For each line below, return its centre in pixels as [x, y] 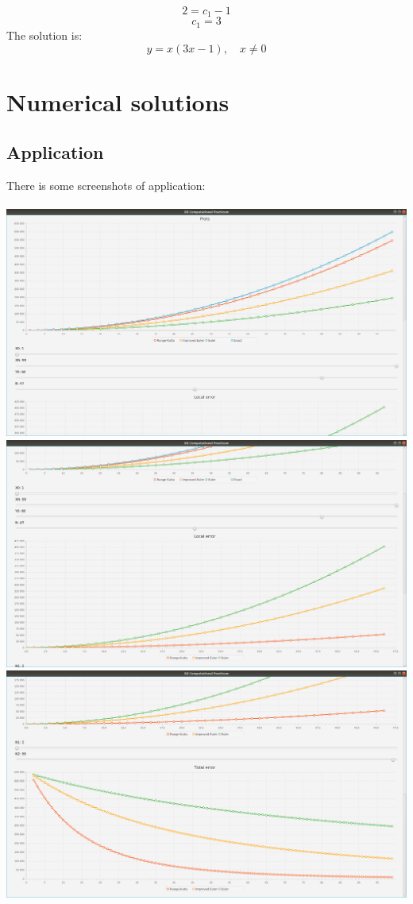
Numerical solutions [118, 101]
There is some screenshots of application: [106, 185]
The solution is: [44, 35]
